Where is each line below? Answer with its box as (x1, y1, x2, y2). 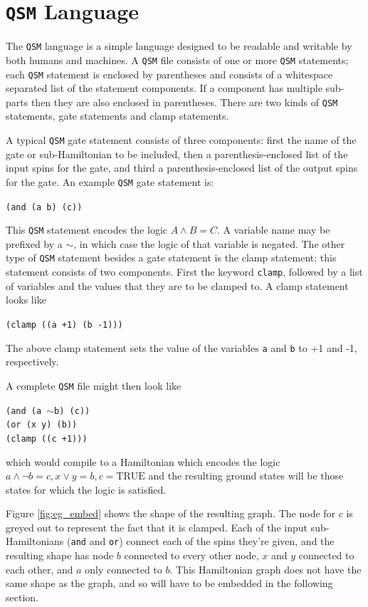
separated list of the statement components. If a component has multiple (6, 81, 322, 95)
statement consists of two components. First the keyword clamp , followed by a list (6, 264, 363, 279)
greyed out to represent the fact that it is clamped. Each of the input (6, 519, 307, 534)
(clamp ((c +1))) (6, 433, 88, 444)
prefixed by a (6, 236, 63, 251)
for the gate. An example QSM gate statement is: (6, 174, 214, 189)
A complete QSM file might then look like (6, 378, 182, 393)
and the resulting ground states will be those (148, 468, 344, 483)
